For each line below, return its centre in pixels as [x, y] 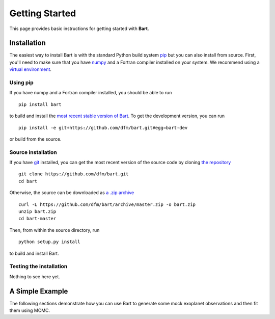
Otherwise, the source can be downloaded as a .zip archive [72, 193]
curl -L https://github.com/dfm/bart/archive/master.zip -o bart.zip [107, 204]
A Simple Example [39, 291]
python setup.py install [49, 242]
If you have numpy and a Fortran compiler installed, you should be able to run [91, 93]
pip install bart [40, 104]
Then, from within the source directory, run [54, 230]
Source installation [33, 152]
